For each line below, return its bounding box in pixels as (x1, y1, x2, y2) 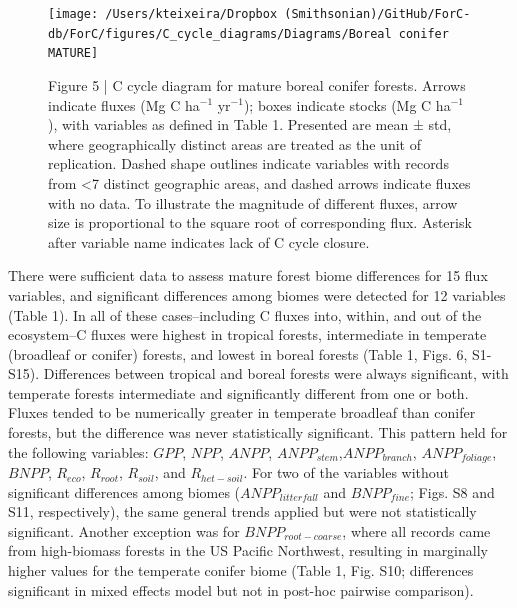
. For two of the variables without (243, 462, 450, 483)
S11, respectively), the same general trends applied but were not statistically (8, 501, 477, 522)
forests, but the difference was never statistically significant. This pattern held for (8, 422, 508, 443)
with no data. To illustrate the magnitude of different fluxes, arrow (48, 192, 458, 213)
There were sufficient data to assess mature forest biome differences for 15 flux (8, 265, 488, 286)
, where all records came (342, 520, 491, 541)
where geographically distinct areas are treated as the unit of (48, 133, 421, 154)
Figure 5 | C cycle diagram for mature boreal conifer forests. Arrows (48, 74, 466, 95)
